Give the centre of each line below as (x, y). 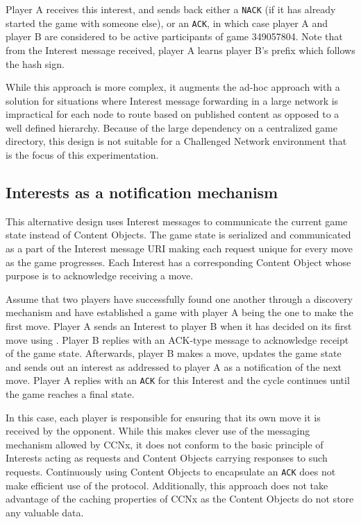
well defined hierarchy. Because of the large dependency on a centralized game (171, 127)
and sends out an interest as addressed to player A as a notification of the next (174, 366)
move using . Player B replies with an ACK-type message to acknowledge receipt (177, 339)
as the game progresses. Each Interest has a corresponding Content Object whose (178, 262)
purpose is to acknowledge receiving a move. (100, 276)
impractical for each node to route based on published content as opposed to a (173, 114)
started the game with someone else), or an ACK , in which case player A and (167, 23)
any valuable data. (45, 512)
